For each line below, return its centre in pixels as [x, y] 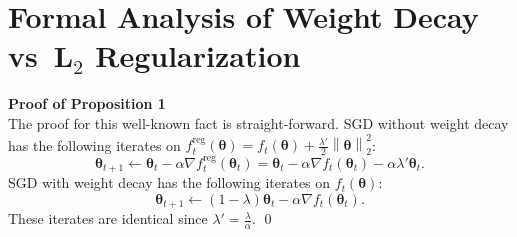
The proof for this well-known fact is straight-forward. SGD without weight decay [258, 122]
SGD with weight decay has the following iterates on [169, 182]
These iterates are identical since [108, 218]
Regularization [198, 55]
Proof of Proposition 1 [87, 103]
